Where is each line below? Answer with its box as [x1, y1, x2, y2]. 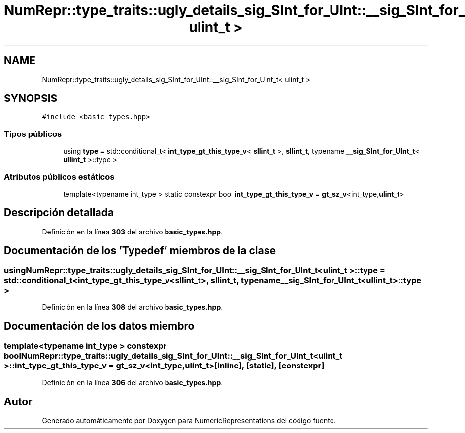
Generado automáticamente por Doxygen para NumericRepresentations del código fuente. [42, 416, 336, 425]
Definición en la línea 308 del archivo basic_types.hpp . [42, 303, 223, 311]
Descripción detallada [4, 206, 114, 219]
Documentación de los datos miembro [4, 320, 195, 333]
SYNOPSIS [4, 92, 58, 105]
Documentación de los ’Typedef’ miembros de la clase [4, 244, 276, 257]
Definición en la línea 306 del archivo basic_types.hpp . [42, 378, 223, 387]
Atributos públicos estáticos [4, 171, 115, 182]
